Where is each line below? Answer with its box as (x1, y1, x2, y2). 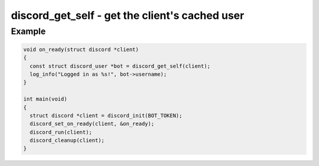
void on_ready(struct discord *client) (23, 46, 139, 53)
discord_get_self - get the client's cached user (11, 9, 245, 22)
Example (11, 26, 46, 37)
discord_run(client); (30, 129, 93, 135)
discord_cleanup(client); (30, 137, 105, 144)
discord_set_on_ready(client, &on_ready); (30, 121, 155, 127)
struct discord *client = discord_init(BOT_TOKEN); (30, 112, 183, 119)
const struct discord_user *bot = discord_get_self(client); (30, 63, 211, 69)
